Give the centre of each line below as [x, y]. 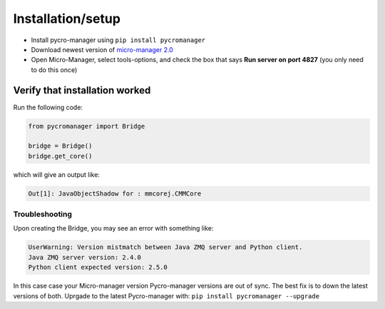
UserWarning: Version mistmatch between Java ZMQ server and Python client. [165, 247]
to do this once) [54, 70]
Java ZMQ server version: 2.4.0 [85, 257]
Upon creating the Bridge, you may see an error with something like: [113, 228]
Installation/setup [67, 19]
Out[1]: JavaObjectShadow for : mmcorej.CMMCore [115, 193]
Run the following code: [48, 107]
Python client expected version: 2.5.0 [98, 267]
